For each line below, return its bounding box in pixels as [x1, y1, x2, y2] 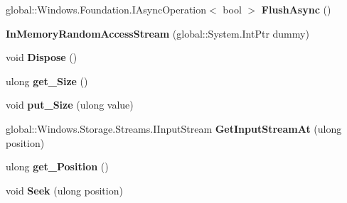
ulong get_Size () [6, 73, 88, 88]
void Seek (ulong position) [6, 182, 123, 197]
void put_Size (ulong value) [6, 97, 134, 112]
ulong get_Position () [6, 159, 109, 174]
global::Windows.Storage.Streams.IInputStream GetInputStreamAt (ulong [6, 121, 342, 136]
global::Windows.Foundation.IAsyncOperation [6, 2, 207, 16]
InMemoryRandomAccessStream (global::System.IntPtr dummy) [6, 26, 309, 40]
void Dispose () [6, 50, 78, 65]
